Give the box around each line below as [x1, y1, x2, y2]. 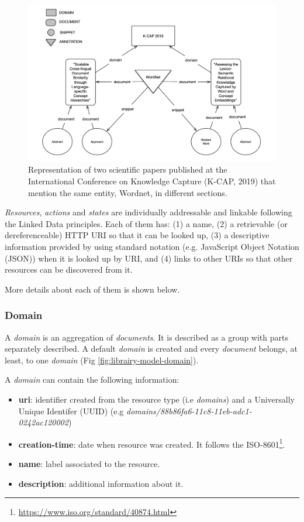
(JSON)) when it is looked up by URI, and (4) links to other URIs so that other [5, 252, 293, 264]
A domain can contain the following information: [5, 373, 179, 386]
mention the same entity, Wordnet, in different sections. [28, 186, 227, 198]
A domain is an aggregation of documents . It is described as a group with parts [5, 331, 288, 343]
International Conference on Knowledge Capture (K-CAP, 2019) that [28, 175, 276, 187]
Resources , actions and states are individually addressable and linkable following [5, 206, 292, 218]
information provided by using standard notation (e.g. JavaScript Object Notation [5, 241, 299, 253]
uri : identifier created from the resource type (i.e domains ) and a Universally [18, 393, 295, 406]
